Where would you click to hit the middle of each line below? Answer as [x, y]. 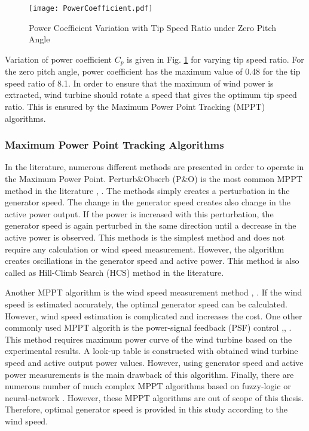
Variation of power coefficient [58, 59]
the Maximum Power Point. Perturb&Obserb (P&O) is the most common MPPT [154, 179]
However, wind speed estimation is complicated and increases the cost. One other [154, 315]
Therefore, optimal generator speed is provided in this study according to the [146, 409]
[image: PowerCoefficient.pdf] [91, 8]
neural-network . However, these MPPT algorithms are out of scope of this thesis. [154, 397]
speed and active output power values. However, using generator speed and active [154, 362]
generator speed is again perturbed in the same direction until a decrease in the [151, 225]
